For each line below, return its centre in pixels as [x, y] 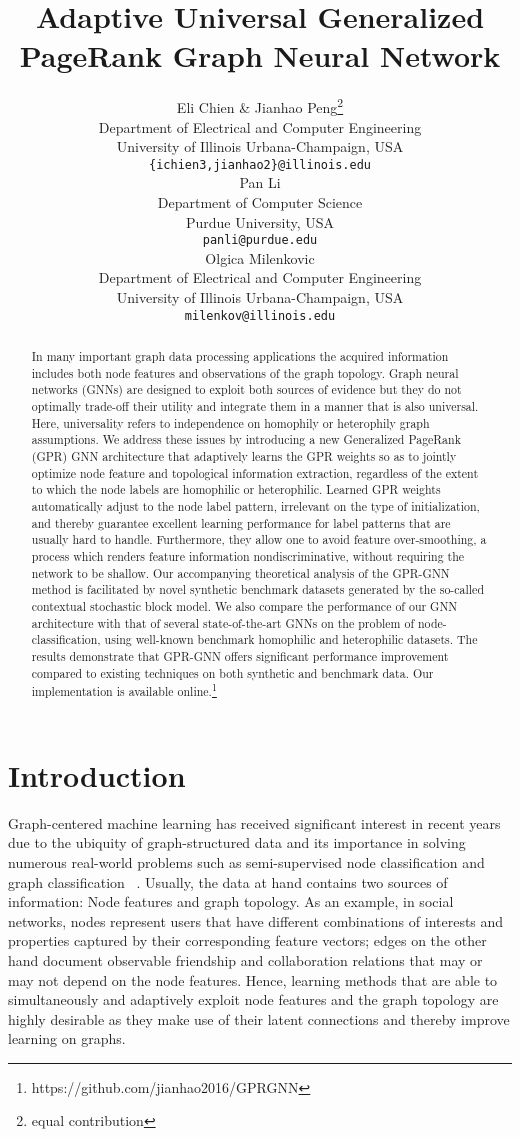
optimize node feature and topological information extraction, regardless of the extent [255, 472]
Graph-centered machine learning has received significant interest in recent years [254, 822]
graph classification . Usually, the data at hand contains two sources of [228, 881]
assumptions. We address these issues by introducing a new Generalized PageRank [246, 439]
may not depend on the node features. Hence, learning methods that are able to [253, 979]
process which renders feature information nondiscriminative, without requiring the [248, 555]
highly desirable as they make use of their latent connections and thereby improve [259, 1018]
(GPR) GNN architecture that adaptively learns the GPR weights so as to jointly [244, 456]
